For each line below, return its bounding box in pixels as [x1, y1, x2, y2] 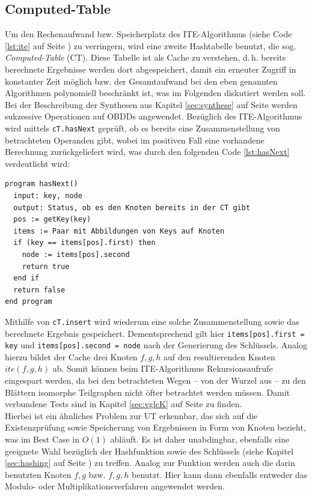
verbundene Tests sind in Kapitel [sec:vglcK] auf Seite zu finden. [5, 398, 242, 410]
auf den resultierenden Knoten [164, 350, 275, 363]
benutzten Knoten [5, 468, 72, 480]
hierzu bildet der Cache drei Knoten [5, 350, 138, 363]
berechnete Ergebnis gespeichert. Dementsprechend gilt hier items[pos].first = [5, 327, 305, 339]
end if [13, 274, 40, 283]
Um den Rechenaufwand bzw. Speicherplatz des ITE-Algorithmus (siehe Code [5, 28, 292, 40]
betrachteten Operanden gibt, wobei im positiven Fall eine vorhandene [5, 133, 265, 146]
